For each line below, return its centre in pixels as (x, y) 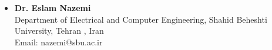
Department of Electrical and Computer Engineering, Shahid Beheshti (141, 19)
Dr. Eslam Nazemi (53, 8)
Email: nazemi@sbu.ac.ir (58, 42)
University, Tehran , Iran (59, 31)
